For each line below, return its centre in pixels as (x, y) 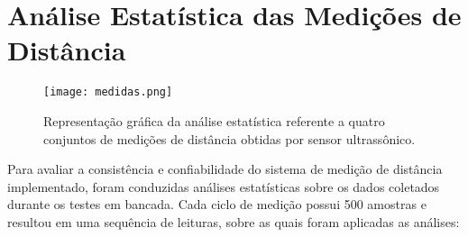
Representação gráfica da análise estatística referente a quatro (214, 120)
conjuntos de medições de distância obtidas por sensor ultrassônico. (229, 138)
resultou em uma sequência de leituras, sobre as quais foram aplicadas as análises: (234, 221)
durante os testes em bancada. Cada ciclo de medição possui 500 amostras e (217, 204)
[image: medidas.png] (108, 92)
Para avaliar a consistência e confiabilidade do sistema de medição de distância (225, 169)
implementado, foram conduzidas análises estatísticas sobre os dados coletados (224, 186)
